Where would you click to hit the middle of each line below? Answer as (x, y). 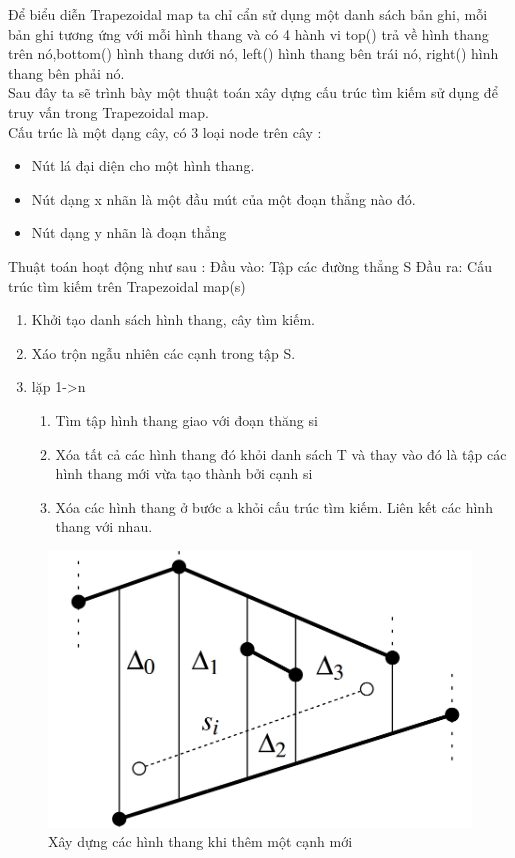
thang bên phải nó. (66, 72)
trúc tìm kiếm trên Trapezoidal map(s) (127, 285)
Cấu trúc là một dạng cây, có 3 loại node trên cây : (165, 131)
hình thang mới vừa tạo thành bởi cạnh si (184, 473)
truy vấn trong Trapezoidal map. (108, 111)
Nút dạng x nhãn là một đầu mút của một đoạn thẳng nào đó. (223, 198)
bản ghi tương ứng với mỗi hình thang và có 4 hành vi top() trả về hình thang (248, 33)
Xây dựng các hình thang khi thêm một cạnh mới (200, 841)
